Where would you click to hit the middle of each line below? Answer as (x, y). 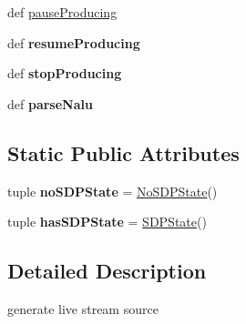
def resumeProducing (74, 42)
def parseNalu (50, 103)
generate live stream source (83, 308)
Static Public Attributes (123, 152)
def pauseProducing (62, 12)
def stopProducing (65, 73)
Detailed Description (107, 271)
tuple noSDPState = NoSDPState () (113, 191)
